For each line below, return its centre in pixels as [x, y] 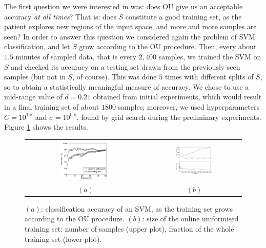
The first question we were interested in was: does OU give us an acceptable [124, 6]
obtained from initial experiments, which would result [177, 97]
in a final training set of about [52, 106]
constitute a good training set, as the [183, 16]
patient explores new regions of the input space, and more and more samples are [130, 26]
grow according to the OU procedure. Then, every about [168, 46]
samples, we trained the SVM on [210, 56]
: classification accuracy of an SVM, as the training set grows [137, 208]
